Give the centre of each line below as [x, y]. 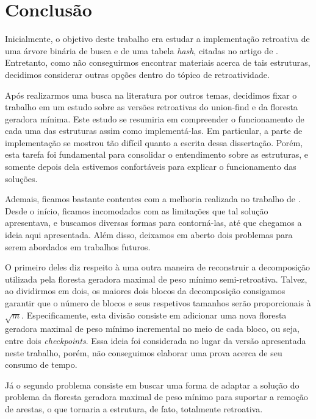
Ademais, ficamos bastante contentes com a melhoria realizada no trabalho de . [153, 199]
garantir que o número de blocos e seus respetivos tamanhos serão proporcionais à [158, 303]
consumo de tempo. [41, 364]
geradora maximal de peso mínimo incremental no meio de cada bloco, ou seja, [152, 329]
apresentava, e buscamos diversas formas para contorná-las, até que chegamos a [153, 223]
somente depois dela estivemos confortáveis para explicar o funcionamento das [151, 167]
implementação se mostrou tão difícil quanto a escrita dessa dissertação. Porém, [154, 142]
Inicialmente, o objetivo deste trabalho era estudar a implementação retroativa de [157, 39]
